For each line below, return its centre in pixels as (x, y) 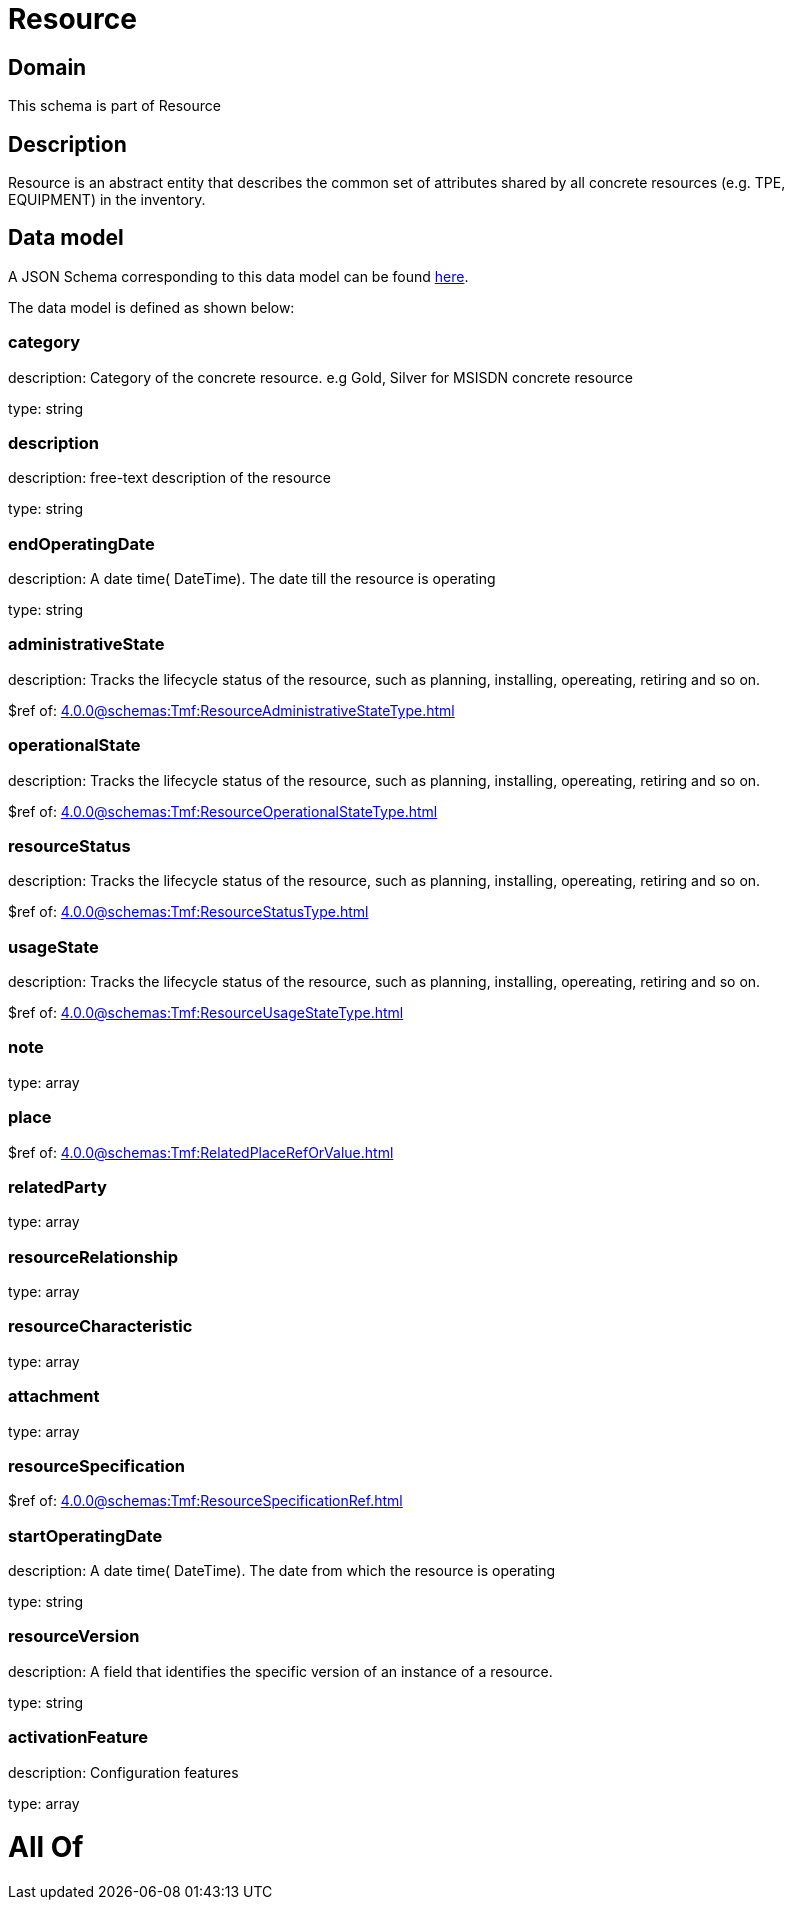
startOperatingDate (85, 1535)
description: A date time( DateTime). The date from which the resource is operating (282, 1571)
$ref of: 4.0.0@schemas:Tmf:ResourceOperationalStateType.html (223, 811)
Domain (47, 67)
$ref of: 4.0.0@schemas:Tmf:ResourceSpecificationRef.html (205, 1501)
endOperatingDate (81, 543)
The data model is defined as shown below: (151, 307)
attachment (54, 1396)
